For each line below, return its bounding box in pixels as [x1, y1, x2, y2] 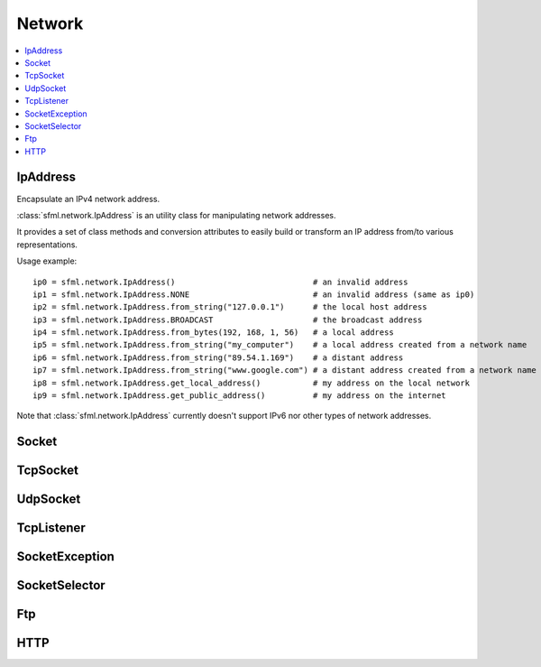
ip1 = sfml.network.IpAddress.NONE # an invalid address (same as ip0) [32, 289, 475, 300]
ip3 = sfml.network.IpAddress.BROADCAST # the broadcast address [32, 314, 423, 325]
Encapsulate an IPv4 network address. [16, 193, 160, 204]
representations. [16, 239, 78, 250]
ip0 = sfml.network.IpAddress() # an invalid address [32, 276, 408, 287]
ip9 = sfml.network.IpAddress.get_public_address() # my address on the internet [32, 391, 446, 401]
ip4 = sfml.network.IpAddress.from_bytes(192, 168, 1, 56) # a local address [32, 328, 394, 338]
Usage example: [16, 255, 78, 266]
